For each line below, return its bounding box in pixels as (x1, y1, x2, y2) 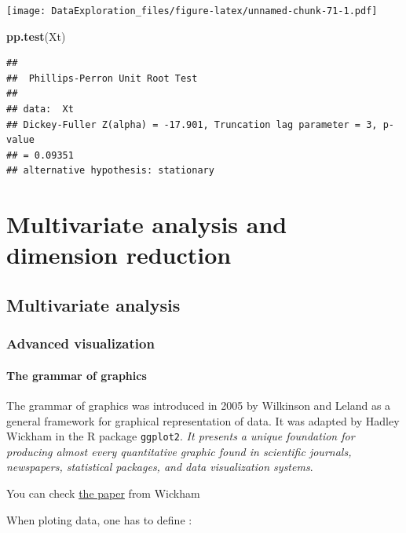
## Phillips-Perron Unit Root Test (6, 72, 198, 84)
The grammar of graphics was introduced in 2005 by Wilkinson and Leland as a (6, 396, 391, 413)
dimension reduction (6, 239, 232, 271)
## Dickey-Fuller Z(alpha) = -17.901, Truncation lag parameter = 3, (6, 119, 378, 130)
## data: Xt (6, 104, 74, 115)
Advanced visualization (6, 334, 155, 353)
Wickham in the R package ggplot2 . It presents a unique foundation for (6, 428, 355, 444)
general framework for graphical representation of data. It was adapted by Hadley (6, 412, 400, 429)
